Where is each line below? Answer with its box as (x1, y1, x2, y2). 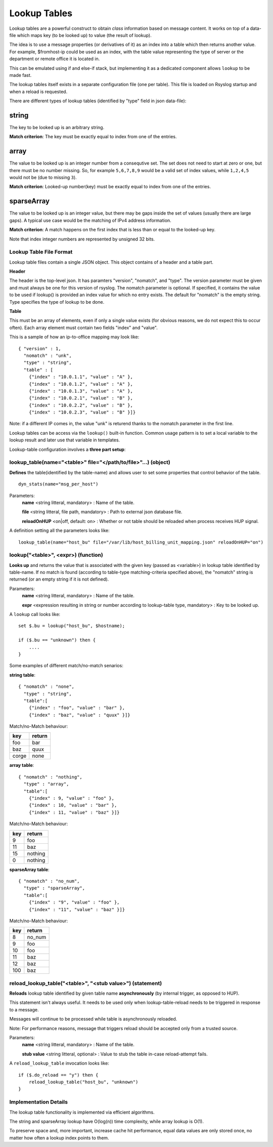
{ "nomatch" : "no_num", (18, 878, 80, 884)
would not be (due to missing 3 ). (9, 175, 77, 181)
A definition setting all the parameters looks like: (9, 527, 110, 534)
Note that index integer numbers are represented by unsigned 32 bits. (9, 236, 155, 242)
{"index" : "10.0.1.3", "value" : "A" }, (28, 388, 133, 394)
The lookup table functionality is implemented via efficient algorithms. (9, 1109, 155, 1115)
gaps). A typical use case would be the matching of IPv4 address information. (9, 217, 171, 223)
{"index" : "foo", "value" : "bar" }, (28, 705, 125, 711)
